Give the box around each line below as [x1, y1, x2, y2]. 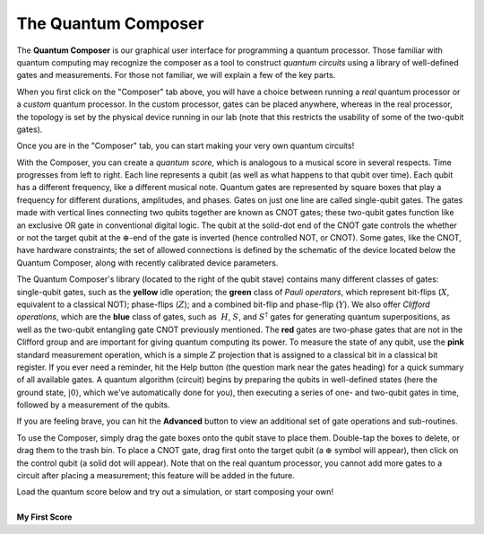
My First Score [16, 512, 73, 522]
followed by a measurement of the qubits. [16, 399, 170, 410]
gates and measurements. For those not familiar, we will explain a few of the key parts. [16, 70, 336, 81]
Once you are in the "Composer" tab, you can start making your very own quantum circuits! [16, 140, 355, 152]
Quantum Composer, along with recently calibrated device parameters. [16, 257, 279, 268]
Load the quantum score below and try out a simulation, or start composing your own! [16, 486, 334, 497]
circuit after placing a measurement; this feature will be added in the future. [16, 470, 296, 481]
